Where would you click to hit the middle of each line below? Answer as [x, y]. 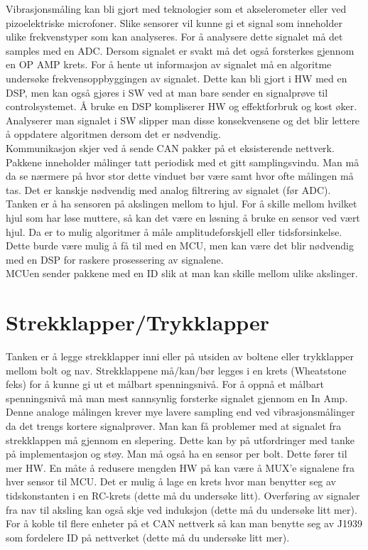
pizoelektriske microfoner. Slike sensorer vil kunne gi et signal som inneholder [174, 22]
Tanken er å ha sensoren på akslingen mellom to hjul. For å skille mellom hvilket [182, 204]
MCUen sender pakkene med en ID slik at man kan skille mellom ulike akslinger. [182, 273]
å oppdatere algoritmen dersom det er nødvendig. [113, 134]
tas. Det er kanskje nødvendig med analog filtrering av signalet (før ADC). [168, 189]
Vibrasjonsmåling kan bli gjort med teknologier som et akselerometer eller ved [176, 9]
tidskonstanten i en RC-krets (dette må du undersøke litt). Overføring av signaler [183, 495]
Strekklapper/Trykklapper [138, 322]
